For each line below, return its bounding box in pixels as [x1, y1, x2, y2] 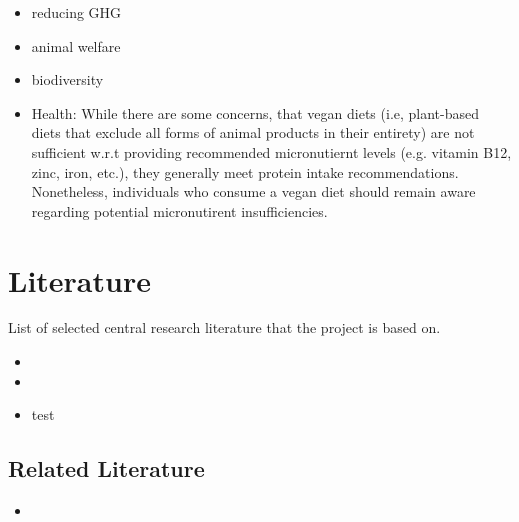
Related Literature [8, 453, 205, 484]
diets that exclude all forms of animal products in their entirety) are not [31, 122, 475, 143]
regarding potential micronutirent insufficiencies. [31, 200, 328, 221]
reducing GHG [31, 2, 122, 22]
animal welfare [31, 35, 121, 56]
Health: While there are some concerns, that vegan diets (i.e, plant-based [31, 102, 480, 123]
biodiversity [31, 69, 104, 90]
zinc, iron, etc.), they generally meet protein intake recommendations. [31, 161, 459, 182]
